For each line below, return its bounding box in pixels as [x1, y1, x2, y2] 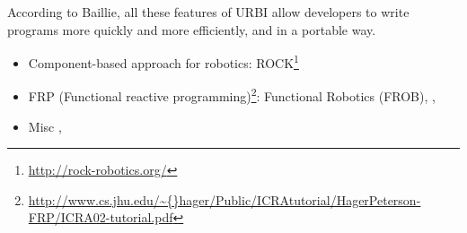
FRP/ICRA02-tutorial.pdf [28, 208, 173, 227]
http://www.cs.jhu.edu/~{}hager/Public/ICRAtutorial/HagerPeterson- [28, 190, 421, 209]
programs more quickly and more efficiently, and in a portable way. [7, 20, 376, 39]
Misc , [28, 116, 62, 135]
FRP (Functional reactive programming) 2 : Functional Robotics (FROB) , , [28, 84, 436, 106]
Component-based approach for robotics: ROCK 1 [28, 51, 299, 72]
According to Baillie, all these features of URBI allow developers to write [7, 3, 410, 21]
